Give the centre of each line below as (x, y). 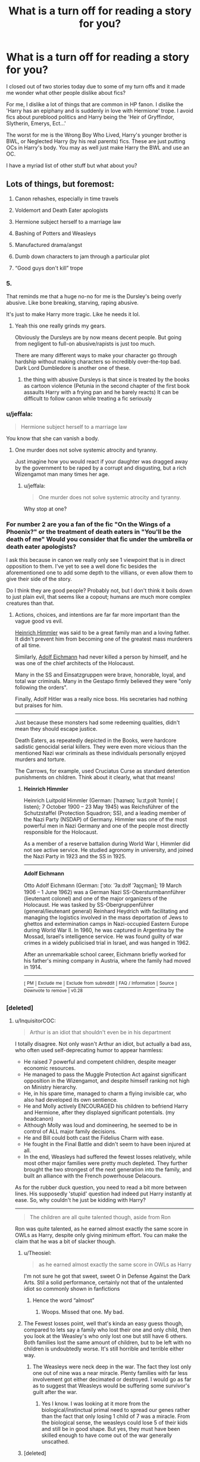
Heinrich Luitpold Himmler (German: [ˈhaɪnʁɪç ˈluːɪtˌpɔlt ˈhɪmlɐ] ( (101, 800)
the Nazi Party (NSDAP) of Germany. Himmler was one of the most (105, 819)
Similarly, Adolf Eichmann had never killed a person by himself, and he (101, 657)
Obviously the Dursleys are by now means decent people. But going (98, 338)
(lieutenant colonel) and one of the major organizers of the (95, 898)
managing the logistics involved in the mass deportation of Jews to (106, 917)
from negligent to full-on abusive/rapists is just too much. (85, 344)
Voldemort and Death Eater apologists (61, 210)
